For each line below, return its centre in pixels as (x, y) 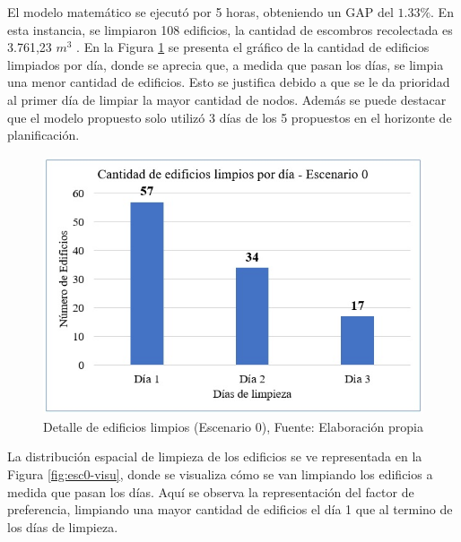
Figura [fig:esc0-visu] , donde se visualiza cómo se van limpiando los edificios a (220, 474)
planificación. (43, 135)
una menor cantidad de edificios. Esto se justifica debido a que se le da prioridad (229, 82)
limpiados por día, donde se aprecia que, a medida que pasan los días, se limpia (226, 64)
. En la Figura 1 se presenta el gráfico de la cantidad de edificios (253, 47)
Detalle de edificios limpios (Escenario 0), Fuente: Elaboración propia (233, 426)
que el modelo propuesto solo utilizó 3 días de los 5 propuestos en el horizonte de (230, 117)
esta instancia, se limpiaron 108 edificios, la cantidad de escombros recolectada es (230, 29)
